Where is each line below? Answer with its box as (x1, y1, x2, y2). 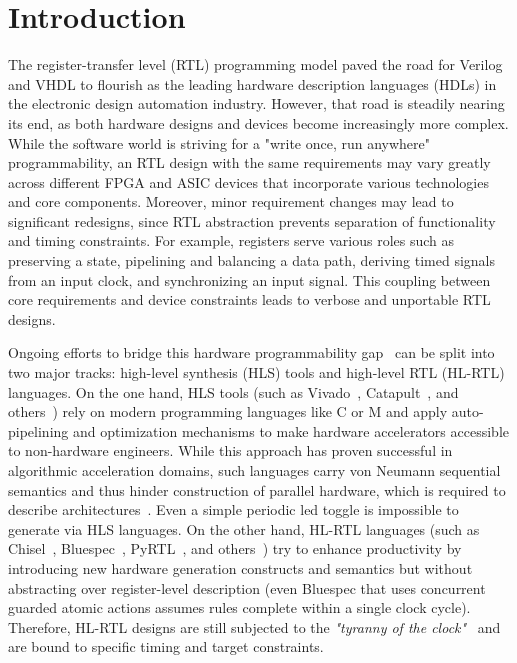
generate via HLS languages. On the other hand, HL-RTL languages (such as (8, 518, 480, 539)
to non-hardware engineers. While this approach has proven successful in (8, 440, 453, 461)
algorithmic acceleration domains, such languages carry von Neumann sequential (8, 460, 501, 480)
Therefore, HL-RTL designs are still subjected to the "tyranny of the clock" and (8, 616, 501, 637)
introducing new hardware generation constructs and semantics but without (8, 557, 473, 578)
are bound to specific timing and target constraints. (8, 636, 324, 657)
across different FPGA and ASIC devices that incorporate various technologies (8, 171, 489, 192)
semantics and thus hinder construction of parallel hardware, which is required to (8, 479, 506, 500)
